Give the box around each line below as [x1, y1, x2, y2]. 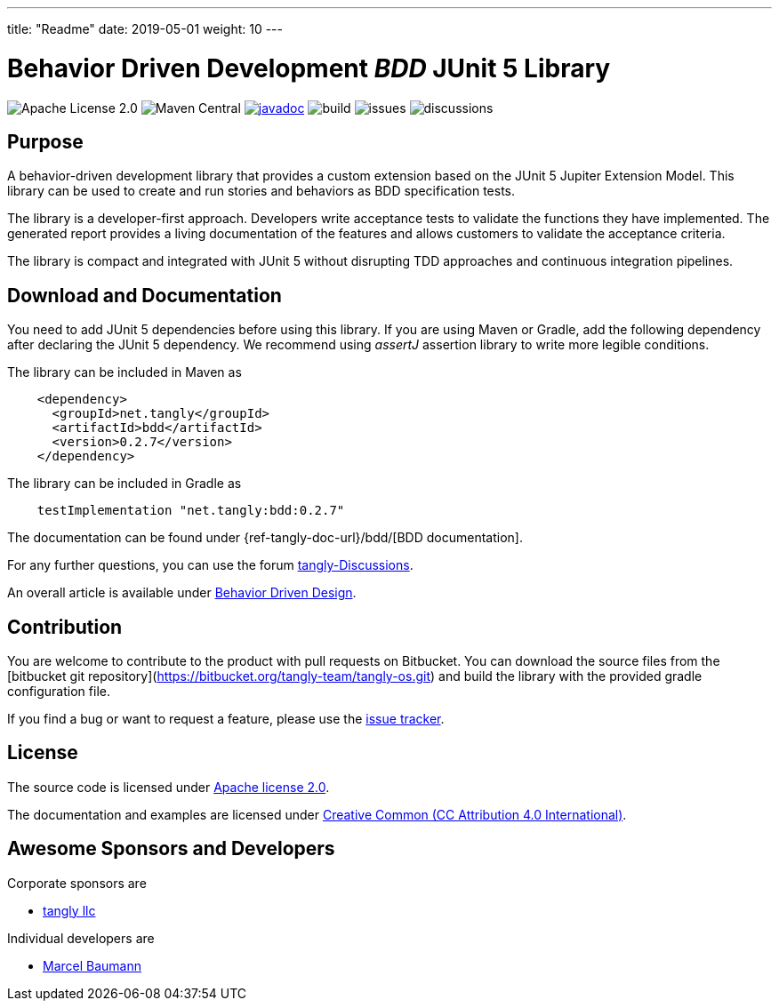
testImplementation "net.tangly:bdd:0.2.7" [36, 503, 345, 518]
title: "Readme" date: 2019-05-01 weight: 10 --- [7, 21, 284, 36]
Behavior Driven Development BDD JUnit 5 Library [7, 52, 611, 84]
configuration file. [7, 684, 110, 700]
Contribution [7, 615, 123, 638]
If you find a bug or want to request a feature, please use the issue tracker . [7, 711, 445, 727]
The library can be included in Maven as [7, 364, 242, 380]
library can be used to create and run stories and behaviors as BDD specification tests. [7, 183, 515, 199]
